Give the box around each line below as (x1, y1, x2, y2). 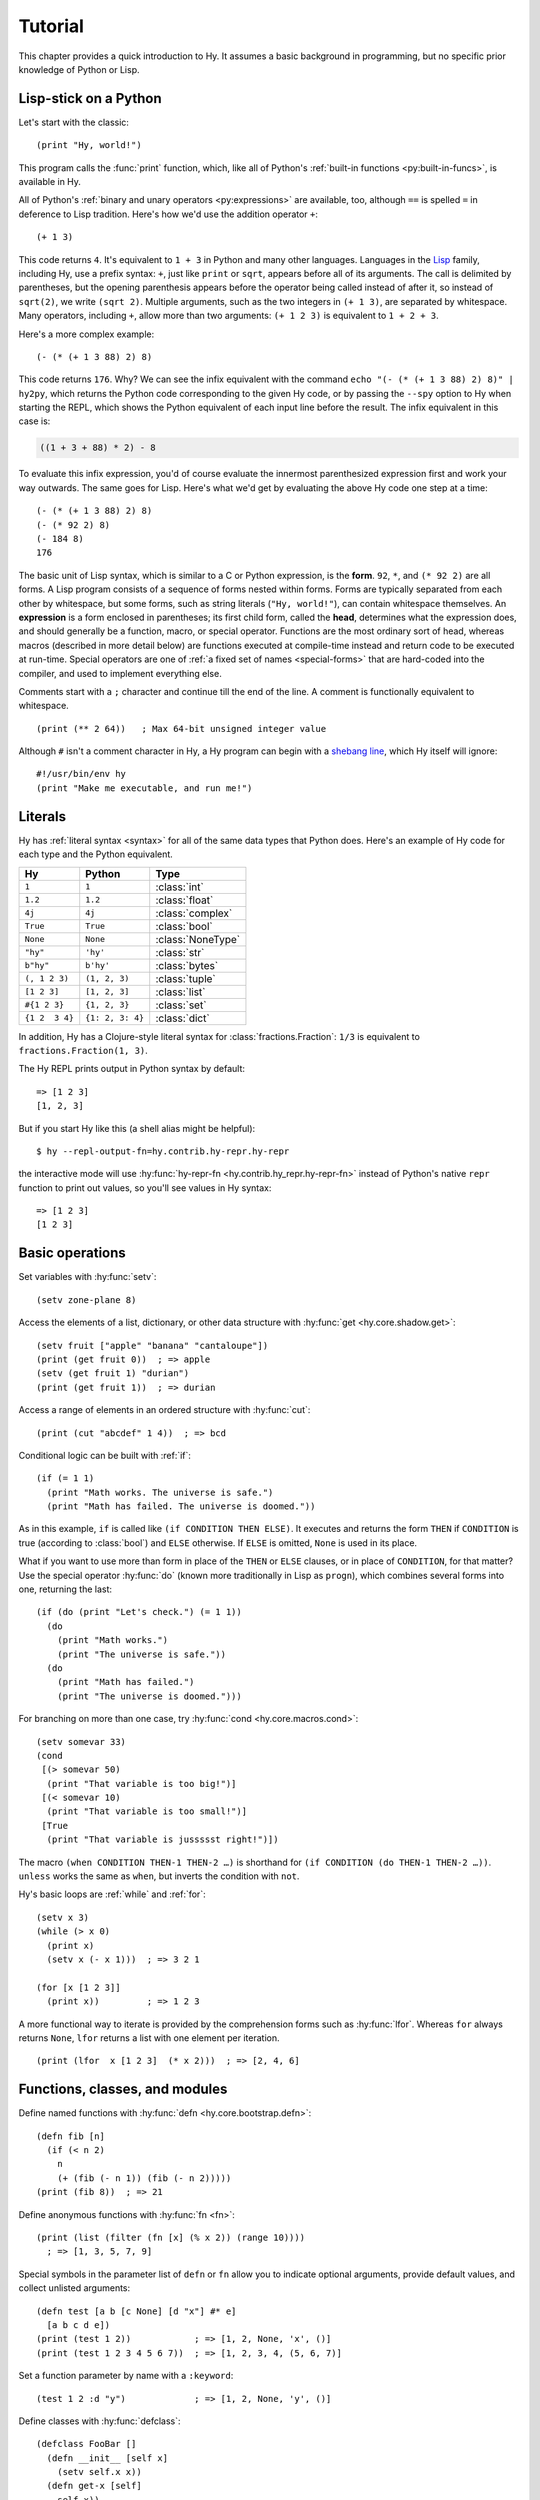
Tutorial (18, 15, 85, 37)
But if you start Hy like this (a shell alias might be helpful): (18, 1122, 256, 1134)
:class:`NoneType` (155, 932, 240, 946)
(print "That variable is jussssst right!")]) (46, 1834, 279, 1845)
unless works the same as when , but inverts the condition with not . (18, 1870, 300, 1882)
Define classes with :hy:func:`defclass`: (18, 2415, 181, 2427)
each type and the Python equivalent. (18, 848, 174, 860)
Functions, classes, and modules (18, 2081, 228, 2098)
